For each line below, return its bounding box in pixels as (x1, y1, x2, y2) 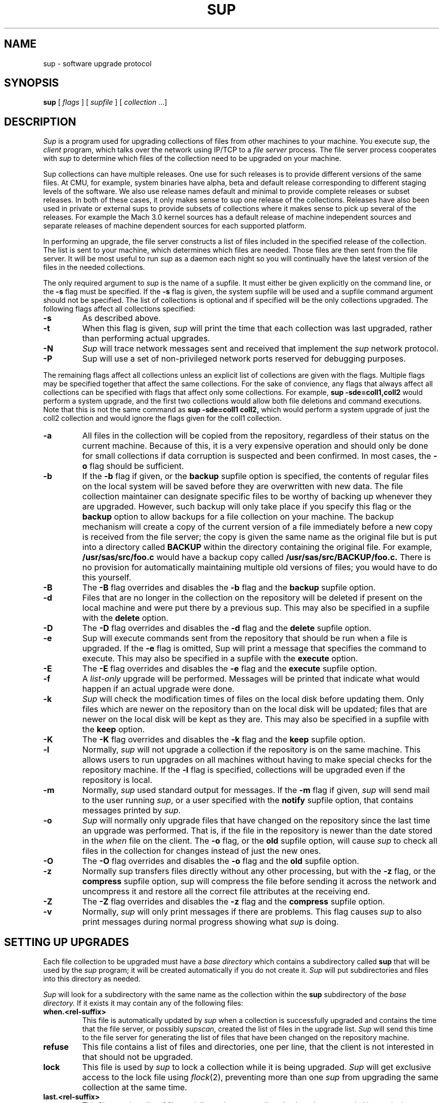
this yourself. (82, 572, 131, 583)
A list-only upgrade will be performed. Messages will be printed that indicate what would (82, 674, 420, 684)
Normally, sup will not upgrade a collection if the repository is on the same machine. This (82, 744, 421, 755)
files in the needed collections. (43, 263, 145, 272)
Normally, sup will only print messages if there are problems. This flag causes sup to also (82, 907, 422, 917)
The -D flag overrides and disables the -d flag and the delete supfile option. (82, 623, 372, 634)
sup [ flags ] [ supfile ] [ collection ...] (43, 98, 167, 107)
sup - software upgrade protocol (43, 59, 152, 68)
